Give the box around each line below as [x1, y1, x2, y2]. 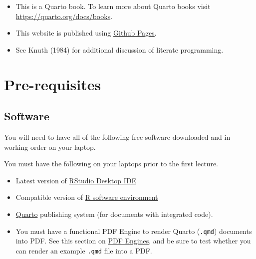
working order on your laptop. [4, 141, 96, 152]
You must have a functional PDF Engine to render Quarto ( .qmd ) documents [15, 225, 252, 236]
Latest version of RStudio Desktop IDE [15, 175, 136, 185]
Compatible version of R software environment [15, 192, 158, 202]
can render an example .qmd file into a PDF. [15, 245, 152, 255]
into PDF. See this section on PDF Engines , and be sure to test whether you [15, 235, 251, 246]
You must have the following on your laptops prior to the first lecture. [4, 158, 219, 169]
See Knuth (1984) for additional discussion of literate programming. [15, 44, 224, 55]
